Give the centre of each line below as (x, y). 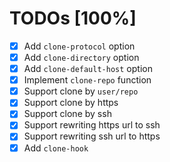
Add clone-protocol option (79, 46)
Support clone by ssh (67, 114)
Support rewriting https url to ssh (92, 125)
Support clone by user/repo (81, 91)
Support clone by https (71, 103)
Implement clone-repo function (87, 80)
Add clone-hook (56, 148)
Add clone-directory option (81, 57)
